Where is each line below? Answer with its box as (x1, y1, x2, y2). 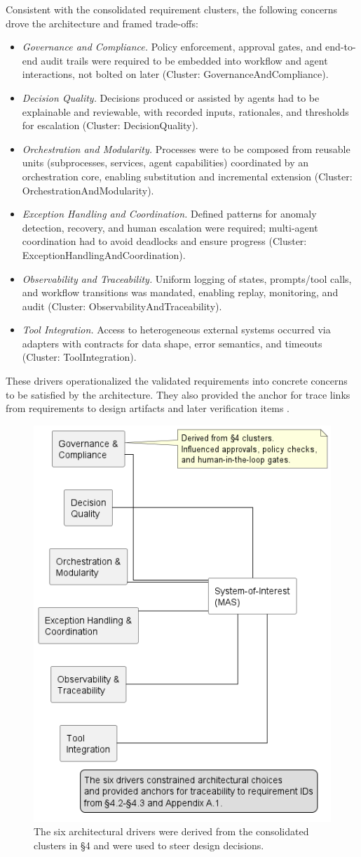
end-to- (325, 39, 356, 54)
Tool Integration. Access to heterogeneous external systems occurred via (22, 322, 331, 337)
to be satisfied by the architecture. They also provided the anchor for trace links (6, 387, 350, 401)
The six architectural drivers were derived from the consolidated (34, 824, 309, 839)
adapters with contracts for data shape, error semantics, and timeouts (22, 336, 322, 350)
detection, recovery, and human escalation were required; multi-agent (22, 220, 318, 234)
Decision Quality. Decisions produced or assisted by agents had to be (22, 90, 320, 105)
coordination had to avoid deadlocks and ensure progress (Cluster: (22, 234, 307, 248)
